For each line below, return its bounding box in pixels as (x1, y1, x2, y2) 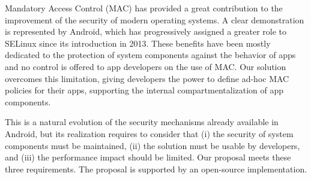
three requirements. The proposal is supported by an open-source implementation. (5, 162, 307, 175)
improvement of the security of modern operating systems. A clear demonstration (5, 13, 304, 26)
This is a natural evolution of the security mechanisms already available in (5, 116, 279, 128)
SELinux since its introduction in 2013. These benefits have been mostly (5, 37, 271, 49)
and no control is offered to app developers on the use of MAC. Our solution (5, 60, 286, 72)
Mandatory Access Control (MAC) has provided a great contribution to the (5, 2, 283, 14)
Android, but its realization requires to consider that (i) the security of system (5, 127, 294, 139)
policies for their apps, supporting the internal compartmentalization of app (5, 84, 284, 96)
